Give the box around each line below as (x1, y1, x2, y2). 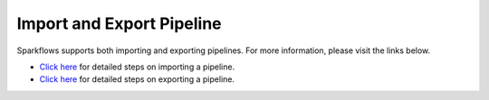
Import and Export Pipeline (16, 14, 222, 33)
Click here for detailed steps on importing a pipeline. (39, 61, 235, 72)
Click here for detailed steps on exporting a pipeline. (39, 74, 235, 85)
